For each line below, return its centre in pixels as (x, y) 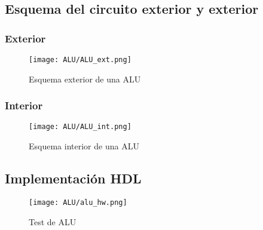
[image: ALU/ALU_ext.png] (80, 60)
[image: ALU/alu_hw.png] (78, 202)
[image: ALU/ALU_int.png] (80, 127)
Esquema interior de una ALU (84, 146)
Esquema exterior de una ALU (85, 79)
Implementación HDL (73, 178)
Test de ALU (53, 221)
